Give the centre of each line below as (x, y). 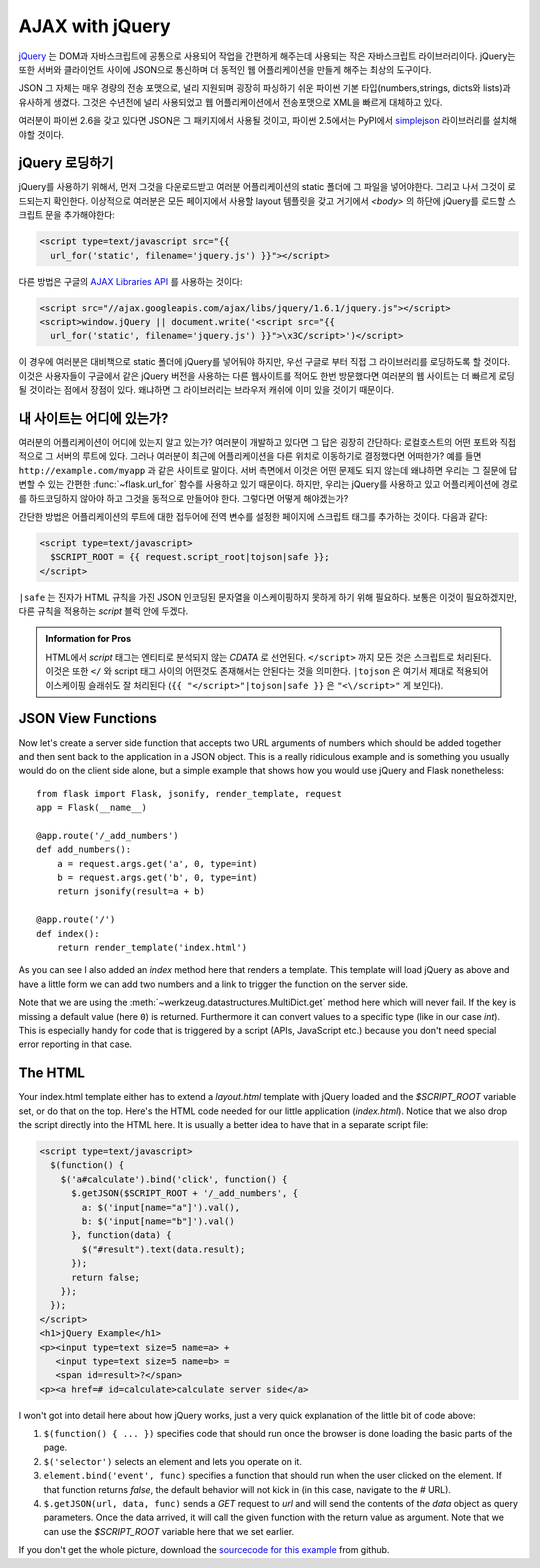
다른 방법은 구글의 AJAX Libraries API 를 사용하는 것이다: (130, 281)
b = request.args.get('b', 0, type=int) (157, 878)
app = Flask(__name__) (92, 808)
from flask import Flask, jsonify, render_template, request (189, 793)
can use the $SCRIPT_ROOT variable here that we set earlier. (169, 1531)
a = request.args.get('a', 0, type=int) (157, 863)
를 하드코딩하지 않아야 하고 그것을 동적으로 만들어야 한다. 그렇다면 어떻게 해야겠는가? (183, 498)
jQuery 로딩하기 (66, 163)
